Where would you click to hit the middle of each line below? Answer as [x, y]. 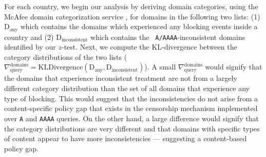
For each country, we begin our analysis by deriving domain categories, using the [131, 6]
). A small [160, 67]
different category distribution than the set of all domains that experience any [127, 88]
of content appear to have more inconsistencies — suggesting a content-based [126, 138]
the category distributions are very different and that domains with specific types [132, 128]
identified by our [30, 47]
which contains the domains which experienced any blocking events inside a [139, 26]
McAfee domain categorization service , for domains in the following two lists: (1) [132, 16]
